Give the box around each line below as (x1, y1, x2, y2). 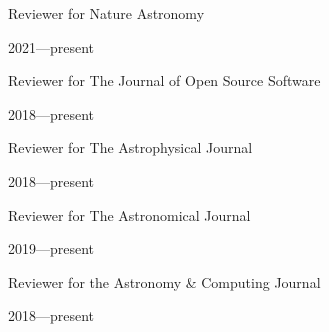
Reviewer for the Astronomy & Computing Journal (8, 271, 321, 292)
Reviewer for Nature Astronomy (8, 3, 205, 23)
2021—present (8, 36, 95, 57)
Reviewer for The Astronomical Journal (8, 204, 251, 225)
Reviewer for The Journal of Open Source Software (8, 70, 321, 91)
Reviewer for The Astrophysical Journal (8, 137, 253, 158)
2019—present (8, 238, 95, 259)
